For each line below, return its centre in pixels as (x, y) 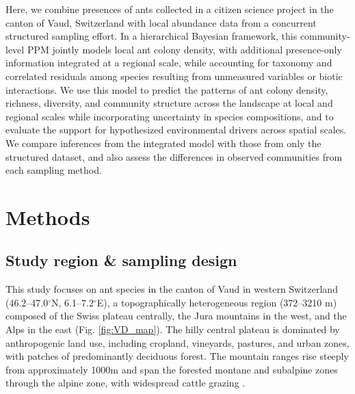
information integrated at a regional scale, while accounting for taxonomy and (169, 63)
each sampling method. (54, 170)
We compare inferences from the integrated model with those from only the (163, 143)
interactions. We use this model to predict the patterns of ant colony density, (167, 89)
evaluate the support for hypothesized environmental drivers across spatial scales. (176, 130)
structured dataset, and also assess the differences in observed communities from (174, 156)
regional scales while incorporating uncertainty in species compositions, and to (170, 116)
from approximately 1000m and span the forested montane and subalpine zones (172, 369)
